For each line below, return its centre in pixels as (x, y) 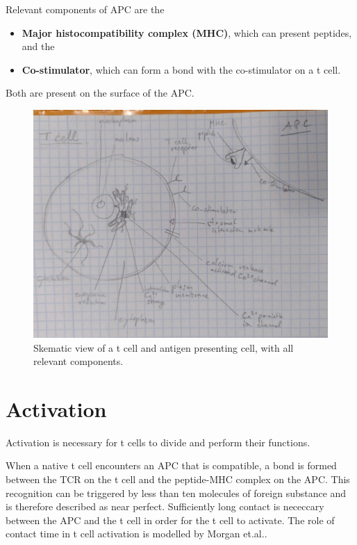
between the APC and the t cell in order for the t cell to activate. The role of (170, 520)
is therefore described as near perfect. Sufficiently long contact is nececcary (165, 506)
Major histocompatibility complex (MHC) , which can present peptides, (187, 32)
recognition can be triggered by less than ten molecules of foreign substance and (176, 493)
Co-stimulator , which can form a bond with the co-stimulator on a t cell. (181, 69)
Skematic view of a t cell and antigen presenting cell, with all (164, 347)
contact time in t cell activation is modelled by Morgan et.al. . (136, 534)
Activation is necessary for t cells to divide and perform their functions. (158, 442)
